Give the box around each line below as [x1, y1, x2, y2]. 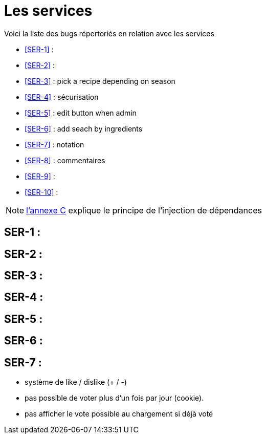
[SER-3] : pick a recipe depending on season [25, 76, 175, 85]
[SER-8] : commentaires [25, 156, 105, 165]
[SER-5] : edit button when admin [25, 108, 137, 117]
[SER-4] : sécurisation [25, 92, 99, 101]
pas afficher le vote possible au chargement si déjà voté [25, 409, 213, 419]
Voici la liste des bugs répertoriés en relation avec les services [4, 29, 214, 38]
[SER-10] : [25, 187, 58, 196]
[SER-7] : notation [25, 140, 84, 149]
